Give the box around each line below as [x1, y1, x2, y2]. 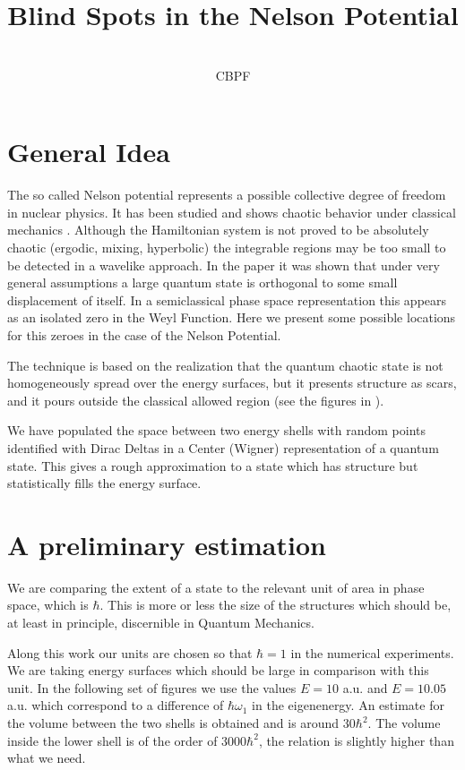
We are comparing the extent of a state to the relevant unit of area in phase [7, 577, 425, 596]
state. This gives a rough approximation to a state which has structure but [7, 456, 418, 475]
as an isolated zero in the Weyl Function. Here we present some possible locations [7, 308, 456, 327]
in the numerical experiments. [290, 643, 454, 662]
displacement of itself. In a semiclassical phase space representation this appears [7, 290, 447, 309]
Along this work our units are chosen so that [7, 643, 253, 662]
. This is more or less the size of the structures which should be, [99, 595, 452, 614]
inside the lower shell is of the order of [7, 731, 218, 749]
